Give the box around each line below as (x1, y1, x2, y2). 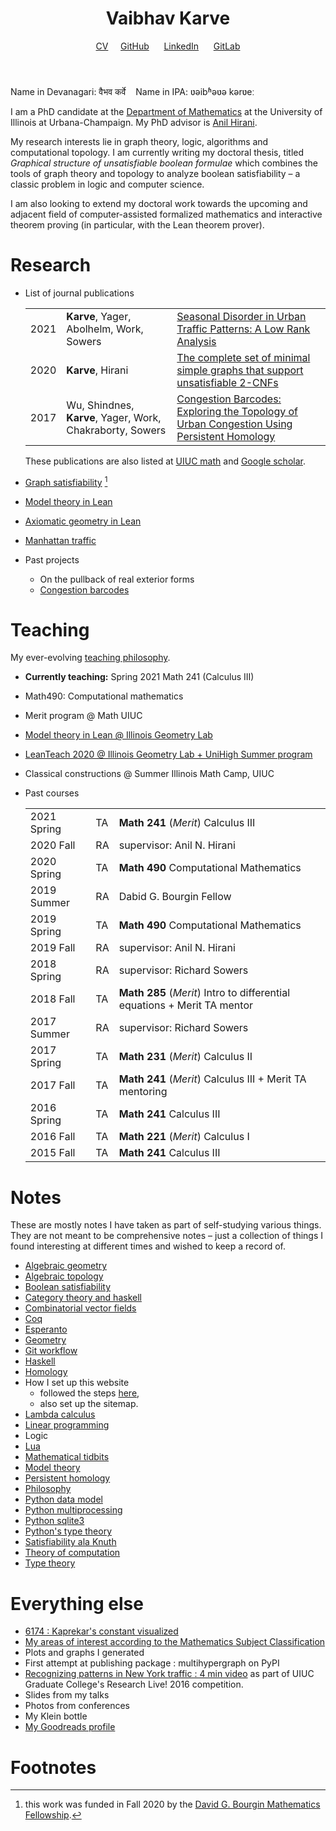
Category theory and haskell (24, 1292, 142, 1304)
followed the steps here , (39, 1387, 140, 1399)
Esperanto (24, 1323, 68, 1336)
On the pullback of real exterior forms (39, 573, 195, 585)
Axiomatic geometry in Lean (24, 515, 142, 527)
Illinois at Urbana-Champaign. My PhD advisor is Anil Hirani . (10, 116, 258, 128)
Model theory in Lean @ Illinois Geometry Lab (24, 729, 213, 741)
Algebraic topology (24, 1270, 104, 1282)
